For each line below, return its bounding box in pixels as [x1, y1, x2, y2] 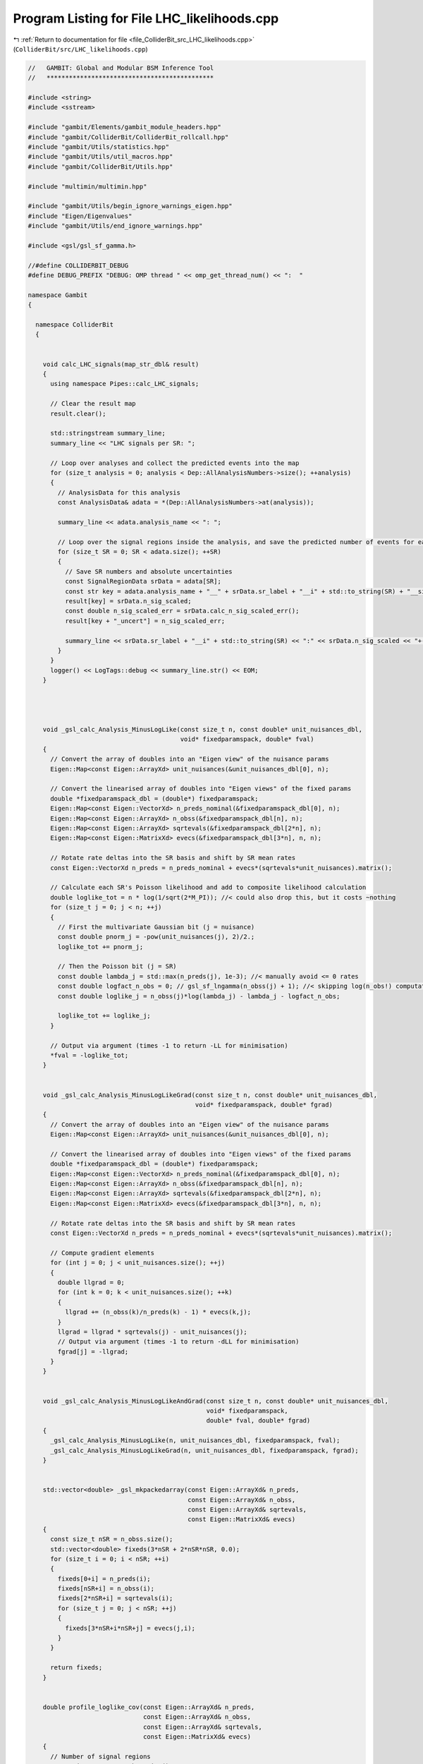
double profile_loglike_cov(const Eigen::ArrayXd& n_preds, [42, 1703, 255, 1711]
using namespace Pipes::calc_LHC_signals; [50, 380, 200, 388]
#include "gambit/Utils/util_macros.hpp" [27, 152, 173, 161]
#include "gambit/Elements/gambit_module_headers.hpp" [27, 123, 221, 131]
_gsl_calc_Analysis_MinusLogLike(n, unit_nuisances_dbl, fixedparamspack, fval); [50, 1437, 341, 1444]
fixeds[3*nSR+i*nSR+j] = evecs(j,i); [64, 1624, 195, 1632]
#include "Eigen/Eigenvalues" [27, 212, 133, 220]
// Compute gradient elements [50, 1249, 155, 1257]
